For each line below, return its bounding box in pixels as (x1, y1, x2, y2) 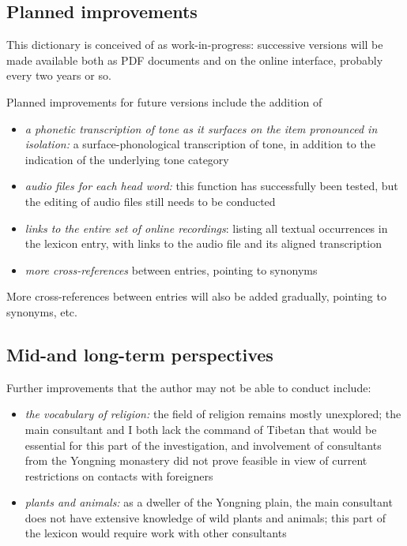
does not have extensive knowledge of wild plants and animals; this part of (24, 509, 386, 525)
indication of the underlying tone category (24, 151, 229, 167)
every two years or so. (6, 67, 111, 84)
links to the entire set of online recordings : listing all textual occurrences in (24, 219, 388, 236)
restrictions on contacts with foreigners (24, 467, 213, 484)
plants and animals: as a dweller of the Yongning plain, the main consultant (24, 494, 393, 510)
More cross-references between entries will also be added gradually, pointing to (6, 288, 386, 305)
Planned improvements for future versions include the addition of (6, 93, 322, 110)
